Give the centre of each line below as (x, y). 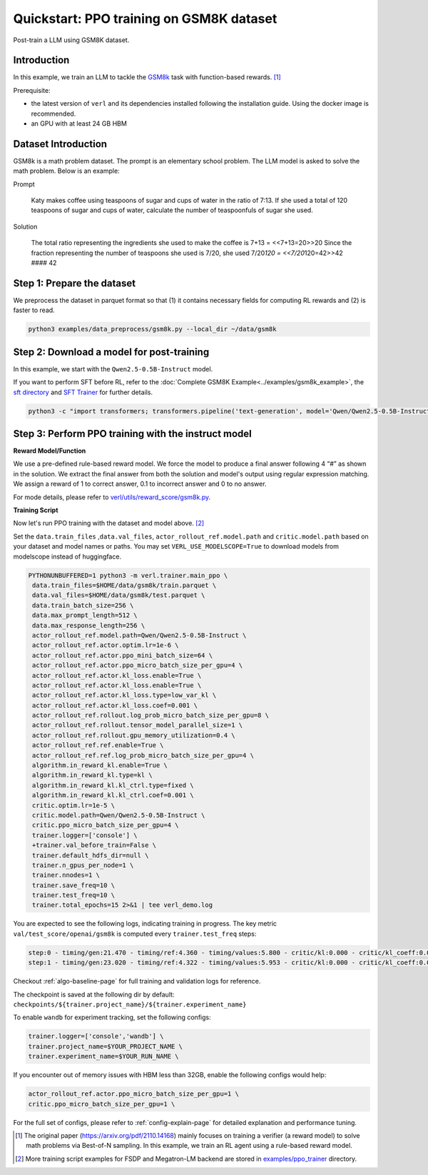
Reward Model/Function (50, 451)
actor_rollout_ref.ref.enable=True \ (98, 745)
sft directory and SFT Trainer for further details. (83, 392)
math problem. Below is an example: (67, 171)
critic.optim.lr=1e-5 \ (74, 805)
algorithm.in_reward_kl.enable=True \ (100, 765)
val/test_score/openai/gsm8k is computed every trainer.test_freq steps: (135, 934)
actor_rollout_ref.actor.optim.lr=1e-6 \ (106, 645)
